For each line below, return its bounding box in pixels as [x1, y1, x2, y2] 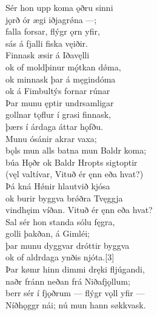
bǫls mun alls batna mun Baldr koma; [5, 144, 147, 157]
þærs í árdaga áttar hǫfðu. [5, 120, 103, 132]
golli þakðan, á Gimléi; [5, 227, 90, 240]
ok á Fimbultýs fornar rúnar [5, 84, 110, 97]
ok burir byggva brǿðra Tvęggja [5, 191, 123, 204]
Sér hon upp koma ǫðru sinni [5, 1, 113, 13]
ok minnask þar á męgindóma [5, 72, 116, 85]
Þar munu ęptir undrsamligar [5, 96, 114, 109]
